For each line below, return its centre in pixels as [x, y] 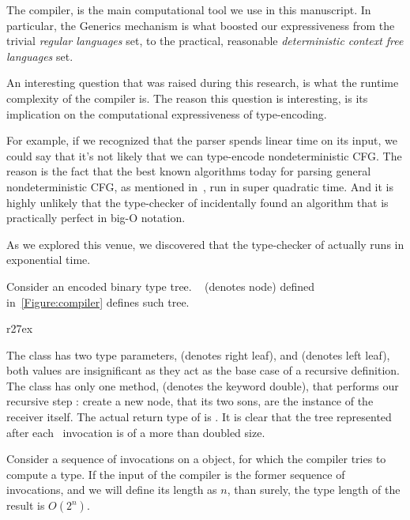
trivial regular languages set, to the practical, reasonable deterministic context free [205, 41]
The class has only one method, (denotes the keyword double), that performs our [203, 385]
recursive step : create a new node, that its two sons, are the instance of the [190, 401]
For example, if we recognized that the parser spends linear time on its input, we [202, 140]
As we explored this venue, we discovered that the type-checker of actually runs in [205, 244]
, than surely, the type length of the [314, 490]
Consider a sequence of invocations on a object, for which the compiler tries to [196, 459]
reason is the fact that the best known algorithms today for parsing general [189, 171]
